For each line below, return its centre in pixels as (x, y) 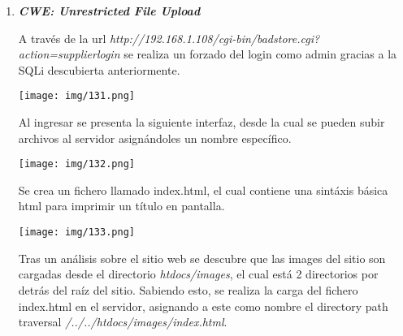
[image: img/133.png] (76, 233)
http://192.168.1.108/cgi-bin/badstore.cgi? (214, 38)
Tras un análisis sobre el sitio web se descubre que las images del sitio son (202, 258)
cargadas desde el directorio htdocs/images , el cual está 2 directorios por (198, 274)
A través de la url (62, 38)
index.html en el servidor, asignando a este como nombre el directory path (203, 306)
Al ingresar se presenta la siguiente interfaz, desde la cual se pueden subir (201, 122)
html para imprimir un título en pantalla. (121, 206)
